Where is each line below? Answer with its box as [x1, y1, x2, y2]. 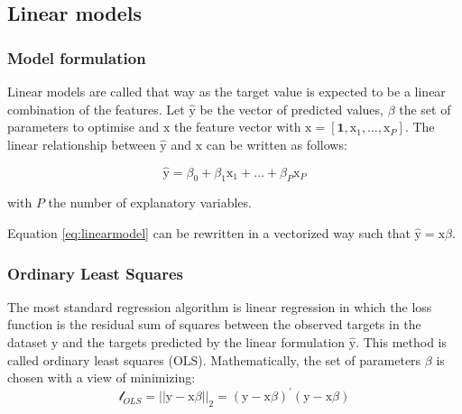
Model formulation [7, 46, 146, 69]
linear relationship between [7, 134, 156, 153]
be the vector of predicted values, [199, 99, 383, 118]
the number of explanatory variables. [48, 193, 252, 212]
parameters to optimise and [7, 117, 160, 136]
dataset [7, 332, 48, 351]
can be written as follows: [206, 134, 347, 153]
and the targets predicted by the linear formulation [62, 332, 346, 351]
